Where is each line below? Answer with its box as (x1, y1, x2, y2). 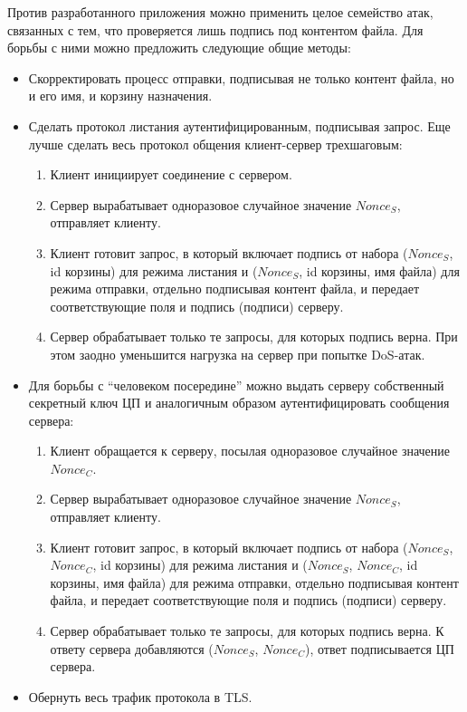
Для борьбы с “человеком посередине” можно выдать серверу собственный (28, 375, 444, 394)
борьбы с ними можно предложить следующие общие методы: (7, 38, 351, 57)
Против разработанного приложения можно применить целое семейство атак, (7, 3, 434, 21)
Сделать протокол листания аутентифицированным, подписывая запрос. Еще (28, 116, 451, 135)
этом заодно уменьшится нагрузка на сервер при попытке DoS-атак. (50, 344, 425, 363)
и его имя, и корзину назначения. (28, 86, 213, 105)
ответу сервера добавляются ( (50, 639, 214, 658)
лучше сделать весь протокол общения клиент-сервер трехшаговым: (28, 134, 403, 153)
